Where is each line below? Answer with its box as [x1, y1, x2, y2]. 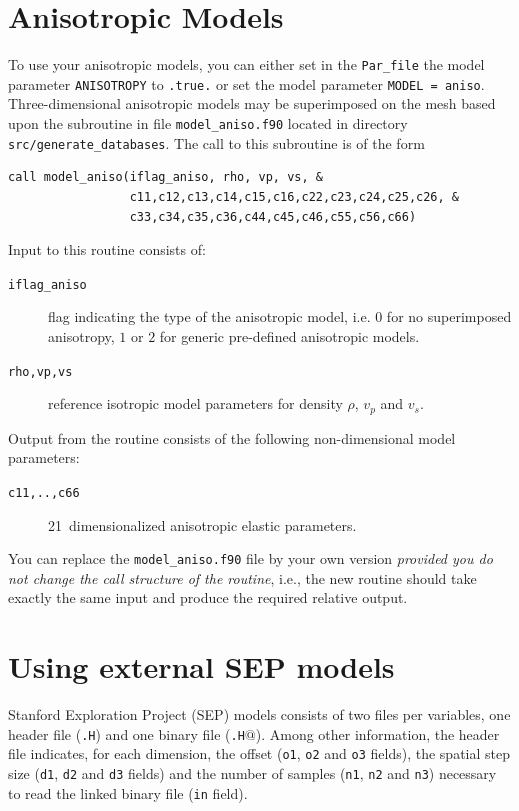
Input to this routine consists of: [8, 239, 206, 260]
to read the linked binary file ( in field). [8, 782, 248, 803]
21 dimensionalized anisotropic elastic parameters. [48, 514, 357, 535]
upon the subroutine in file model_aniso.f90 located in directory [8, 113, 408, 134]
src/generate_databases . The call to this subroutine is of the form [8, 132, 425, 153]
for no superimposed [386, 306, 512, 327]
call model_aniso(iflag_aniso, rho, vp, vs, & [8, 170, 323, 185]
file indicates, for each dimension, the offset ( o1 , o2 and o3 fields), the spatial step [8, 743, 510, 764]
